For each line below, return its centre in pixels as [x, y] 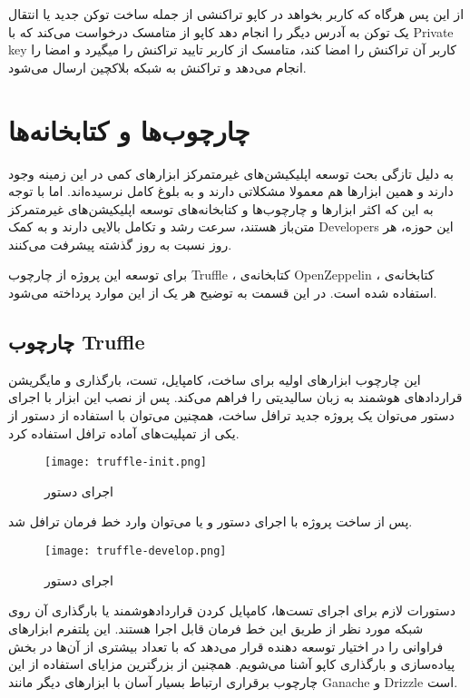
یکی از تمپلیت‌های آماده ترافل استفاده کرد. [124, 433]
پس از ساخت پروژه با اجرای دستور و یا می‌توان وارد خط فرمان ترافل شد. [211, 521]
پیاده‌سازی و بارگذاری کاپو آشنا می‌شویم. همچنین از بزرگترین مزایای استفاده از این [232, 664]
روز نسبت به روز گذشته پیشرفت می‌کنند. [120, 244]
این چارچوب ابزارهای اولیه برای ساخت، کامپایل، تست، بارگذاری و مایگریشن [215, 379]
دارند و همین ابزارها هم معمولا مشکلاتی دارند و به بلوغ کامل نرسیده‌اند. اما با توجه [231, 191]
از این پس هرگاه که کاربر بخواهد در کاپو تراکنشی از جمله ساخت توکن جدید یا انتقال [236, 14]
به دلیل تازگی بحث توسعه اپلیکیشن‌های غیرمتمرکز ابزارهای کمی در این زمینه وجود [231, 173]
